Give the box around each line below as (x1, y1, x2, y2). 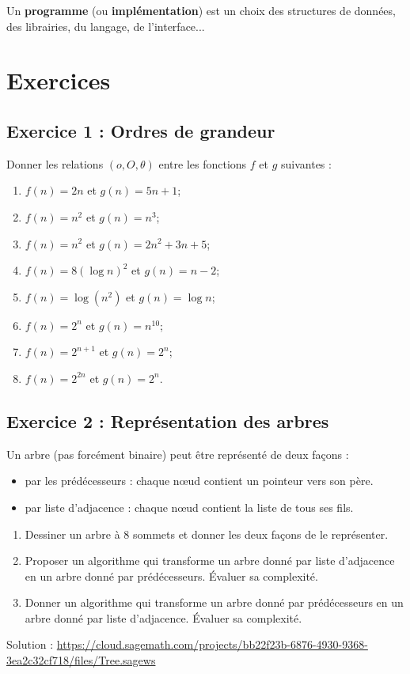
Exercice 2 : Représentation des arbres (6, 408, 329, 433)
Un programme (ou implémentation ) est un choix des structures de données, (6, 2, 396, 18)
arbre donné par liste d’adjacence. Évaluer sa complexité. (25, 609, 302, 626)
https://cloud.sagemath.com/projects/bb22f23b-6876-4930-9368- (56, 636, 368, 653)
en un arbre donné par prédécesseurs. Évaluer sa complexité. (25, 567, 318, 584)
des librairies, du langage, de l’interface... (6, 17, 205, 34)
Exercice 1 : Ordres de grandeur (6, 118, 275, 142)
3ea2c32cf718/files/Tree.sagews (6, 652, 156, 668)
